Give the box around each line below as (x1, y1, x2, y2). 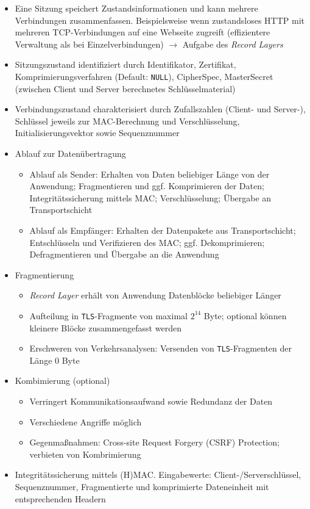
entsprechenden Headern (15, 492, 106, 505)
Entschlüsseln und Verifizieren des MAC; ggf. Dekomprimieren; (29, 236, 265, 248)
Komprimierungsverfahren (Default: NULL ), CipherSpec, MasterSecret (15, 70, 273, 82)
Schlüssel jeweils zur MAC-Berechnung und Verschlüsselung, (15, 114, 240, 127)
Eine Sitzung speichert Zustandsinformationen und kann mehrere (15, 2, 258, 14)
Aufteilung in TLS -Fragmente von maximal (29, 309, 188, 322)
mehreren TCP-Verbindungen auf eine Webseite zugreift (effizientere (15, 26, 270, 38)
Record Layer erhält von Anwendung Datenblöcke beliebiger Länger (29, 289, 281, 301)
